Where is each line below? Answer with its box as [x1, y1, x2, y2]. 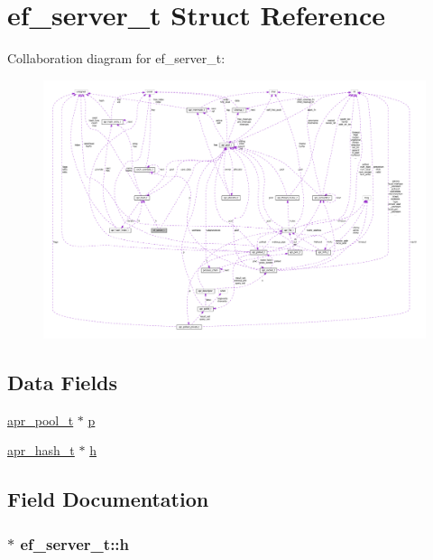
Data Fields [7, 368, 118, 396]
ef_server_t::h [20, 532, 130, 555]
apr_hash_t [7, 441, 75, 460]
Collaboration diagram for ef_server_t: [7, 49, 226, 68]
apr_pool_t [7, 410, 74, 429]
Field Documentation [7, 485, 209, 513]
